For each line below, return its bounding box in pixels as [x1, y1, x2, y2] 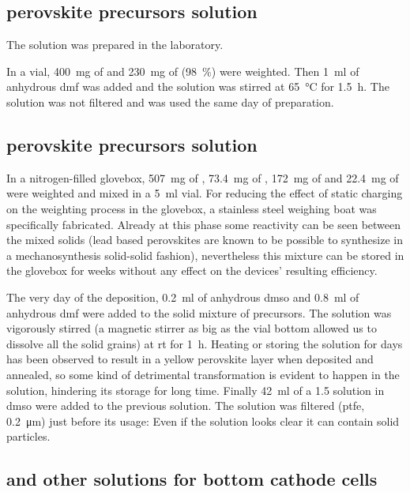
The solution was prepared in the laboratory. [6, 36, 224, 53]
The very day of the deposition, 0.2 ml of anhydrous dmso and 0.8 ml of [6, 288, 359, 305]
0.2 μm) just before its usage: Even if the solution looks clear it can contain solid [6, 412, 400, 429]
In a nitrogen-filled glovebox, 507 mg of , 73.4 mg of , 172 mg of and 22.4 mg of [6, 169, 399, 186]
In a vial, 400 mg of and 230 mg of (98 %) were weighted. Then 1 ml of [6, 62, 359, 79]
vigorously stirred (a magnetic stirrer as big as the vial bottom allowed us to [6, 320, 377, 336]
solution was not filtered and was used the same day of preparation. [6, 93, 334, 110]
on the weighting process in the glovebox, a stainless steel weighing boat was [6, 200, 377, 216]
